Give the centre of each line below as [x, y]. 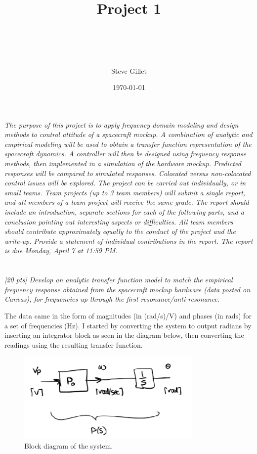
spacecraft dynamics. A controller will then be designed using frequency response [126, 154]
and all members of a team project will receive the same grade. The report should [127, 202]
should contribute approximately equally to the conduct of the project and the [120, 231]
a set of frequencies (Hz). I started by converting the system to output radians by [128, 325]
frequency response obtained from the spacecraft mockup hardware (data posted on [128, 289]
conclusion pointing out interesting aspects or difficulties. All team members [119, 221]
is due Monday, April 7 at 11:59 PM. [61, 250]
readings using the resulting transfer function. [74, 344]
